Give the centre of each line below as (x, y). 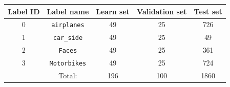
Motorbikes (68, 64)
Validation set (162, 11)
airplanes (68, 25)
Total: (68, 75)
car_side (68, 38)
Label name (68, 11)
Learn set (113, 11)
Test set (208, 11)
